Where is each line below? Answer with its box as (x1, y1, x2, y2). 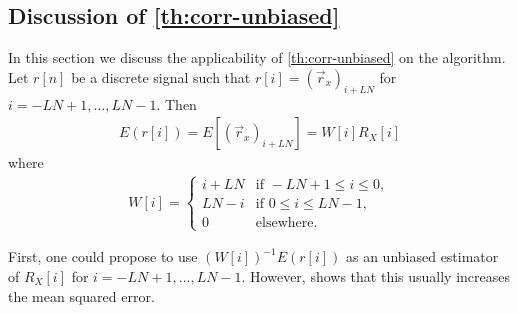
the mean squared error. (8, 285, 155, 306)
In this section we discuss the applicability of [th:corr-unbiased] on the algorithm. (8, 47, 506, 68)
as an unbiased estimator (345, 246, 499, 267)
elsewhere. (255, 216, 318, 231)
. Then (156, 93, 197, 114)
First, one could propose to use (8, 246, 198, 267)
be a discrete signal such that (71, 66, 251, 87)
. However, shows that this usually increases (241, 266, 511, 287)
